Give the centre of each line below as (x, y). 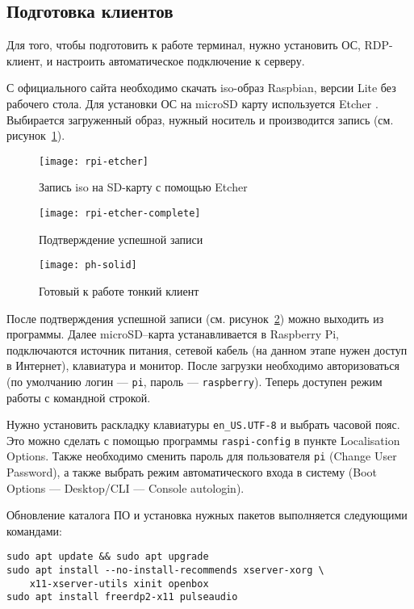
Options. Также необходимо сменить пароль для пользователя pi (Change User (202, 456)
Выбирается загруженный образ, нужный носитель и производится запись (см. (200, 119)
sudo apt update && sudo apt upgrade (108, 557)
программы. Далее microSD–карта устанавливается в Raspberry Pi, (173, 334)
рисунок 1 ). (36, 135)
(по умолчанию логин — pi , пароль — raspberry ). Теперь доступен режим (194, 381)
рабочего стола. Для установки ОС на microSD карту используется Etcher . (192, 103)
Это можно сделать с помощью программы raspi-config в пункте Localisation (203, 440)
